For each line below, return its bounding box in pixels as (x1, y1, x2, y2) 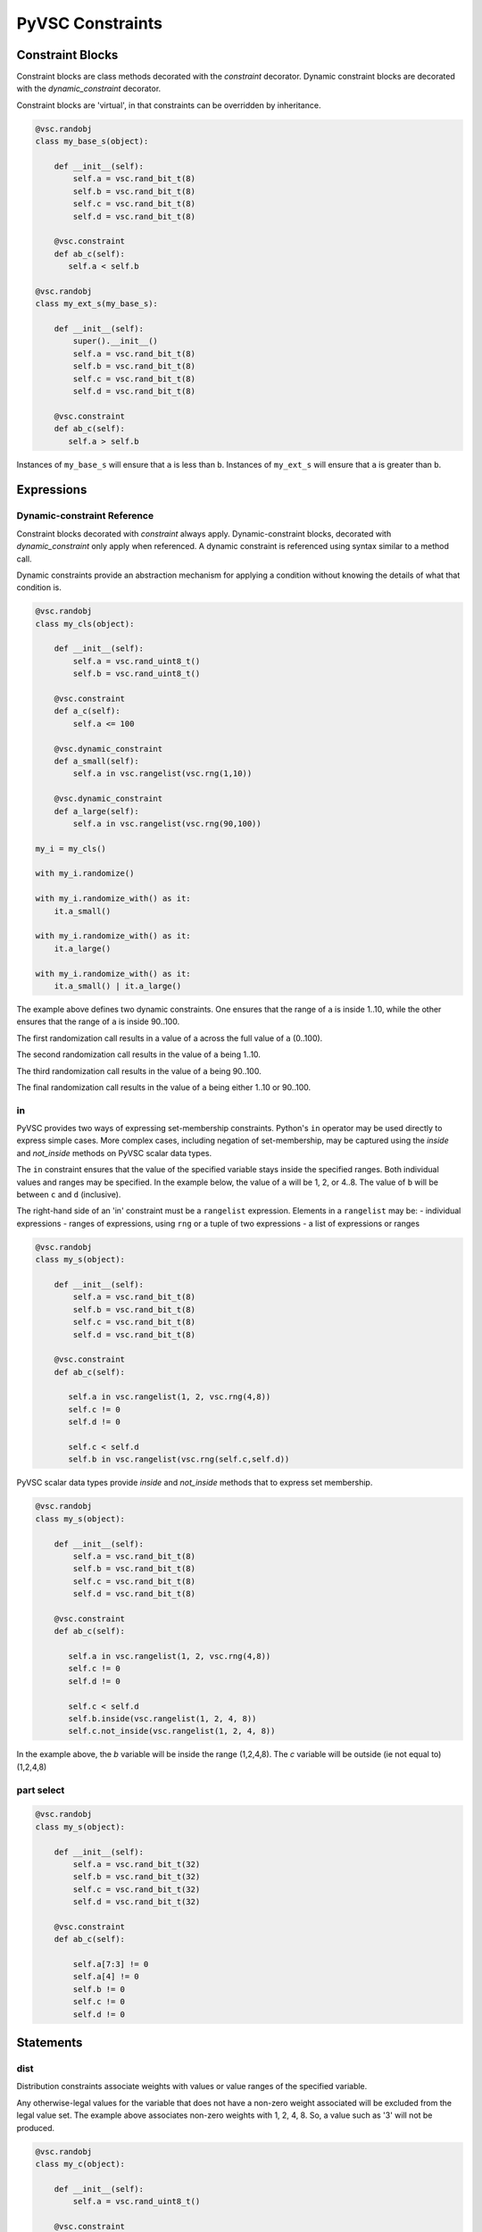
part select (16, 1784, 65, 1796)
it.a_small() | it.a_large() (54, 981, 182, 991)
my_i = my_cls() (35, 844, 107, 854)
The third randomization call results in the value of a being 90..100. (16, 1065, 262, 1076)
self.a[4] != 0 (72, 1971, 140, 1982)
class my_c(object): (35, 2159, 125, 2169)
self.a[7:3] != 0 (72, 1960, 149, 1970)
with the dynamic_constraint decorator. (16, 83, 162, 94)
